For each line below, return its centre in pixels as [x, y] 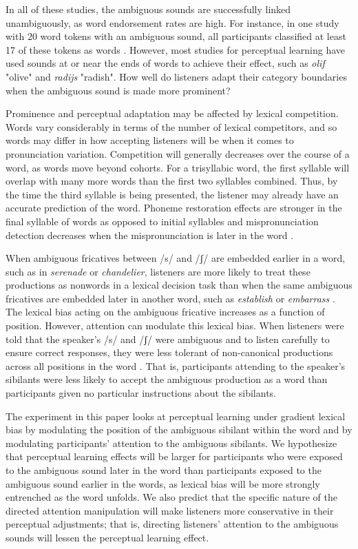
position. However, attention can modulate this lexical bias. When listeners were [175, 325]
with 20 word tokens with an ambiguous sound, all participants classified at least [176, 36]
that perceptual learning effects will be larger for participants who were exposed [174, 456]
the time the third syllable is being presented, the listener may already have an [172, 194]
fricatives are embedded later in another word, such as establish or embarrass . [170, 298]
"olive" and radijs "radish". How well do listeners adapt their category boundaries [176, 76]
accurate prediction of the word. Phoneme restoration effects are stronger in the [174, 208]
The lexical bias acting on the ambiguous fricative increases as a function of [165, 312]
